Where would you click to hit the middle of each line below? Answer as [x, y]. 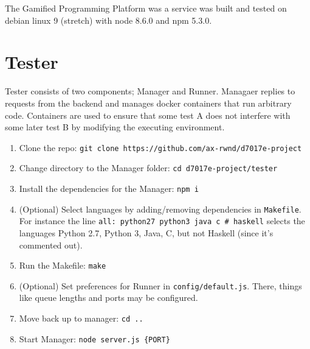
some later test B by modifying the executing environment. [115, 127]
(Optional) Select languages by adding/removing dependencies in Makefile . [160, 209]
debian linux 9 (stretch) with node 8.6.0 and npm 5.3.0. [108, 20]
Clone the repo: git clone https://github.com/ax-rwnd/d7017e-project [160, 147]
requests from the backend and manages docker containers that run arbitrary [148, 103]
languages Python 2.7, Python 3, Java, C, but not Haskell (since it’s [146, 232]
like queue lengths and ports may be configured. [108, 298]
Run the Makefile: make [63, 265]
